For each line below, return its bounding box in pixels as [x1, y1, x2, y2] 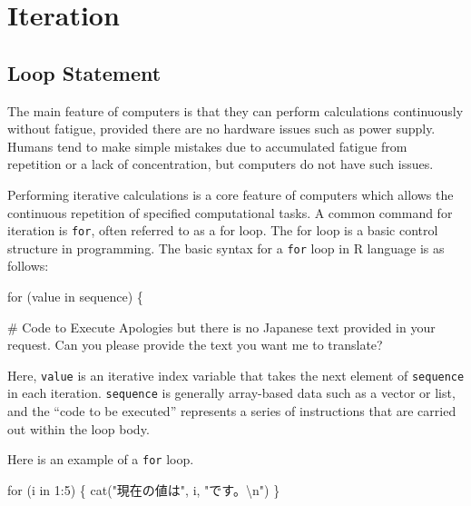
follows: [7, 256, 49, 275]
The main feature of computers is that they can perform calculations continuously [7, 101, 464, 120]
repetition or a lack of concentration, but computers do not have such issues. [7, 154, 434, 174]
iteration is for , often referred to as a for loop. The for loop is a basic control [7, 221, 438, 240]
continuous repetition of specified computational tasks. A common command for [7, 203, 453, 222]
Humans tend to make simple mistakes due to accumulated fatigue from [7, 136, 407, 155]
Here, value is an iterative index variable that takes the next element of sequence [7, 365, 465, 384]
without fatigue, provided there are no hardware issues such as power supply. [7, 119, 436, 138]
